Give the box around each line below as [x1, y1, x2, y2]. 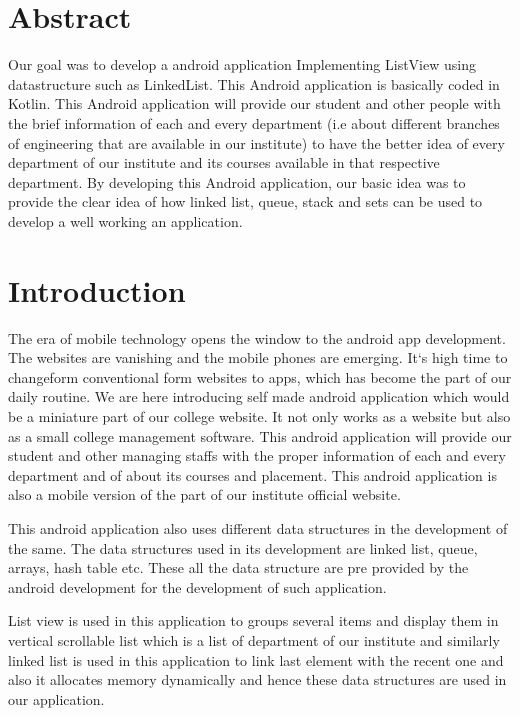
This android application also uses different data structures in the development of [8, 517, 508, 538]
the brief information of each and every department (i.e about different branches [8, 112, 500, 133]
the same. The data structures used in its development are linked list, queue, [8, 537, 478, 558]
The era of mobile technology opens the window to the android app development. [8, 327, 506, 348]
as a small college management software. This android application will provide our [8, 425, 512, 446]
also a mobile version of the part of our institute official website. [8, 484, 401, 505]
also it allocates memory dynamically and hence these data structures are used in [8, 669, 507, 690]
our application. [8, 688, 105, 709]
